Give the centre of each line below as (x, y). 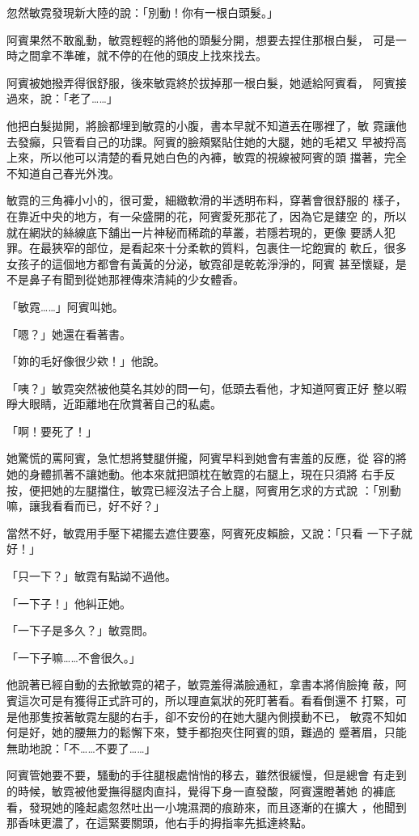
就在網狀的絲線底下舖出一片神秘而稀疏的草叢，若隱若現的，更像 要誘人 (195, 232)
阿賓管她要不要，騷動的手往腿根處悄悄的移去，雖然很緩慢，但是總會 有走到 (207, 775)
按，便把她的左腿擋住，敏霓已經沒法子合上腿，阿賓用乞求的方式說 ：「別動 (204, 490)
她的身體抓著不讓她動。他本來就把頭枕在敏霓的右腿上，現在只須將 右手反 (201, 474)
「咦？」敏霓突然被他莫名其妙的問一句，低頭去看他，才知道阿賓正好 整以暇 (207, 388)
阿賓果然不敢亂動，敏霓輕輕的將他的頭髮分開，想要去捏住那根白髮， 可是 (201, 39)
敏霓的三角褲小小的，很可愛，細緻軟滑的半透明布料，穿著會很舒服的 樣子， (207, 200)
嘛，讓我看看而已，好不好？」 (86, 506)
